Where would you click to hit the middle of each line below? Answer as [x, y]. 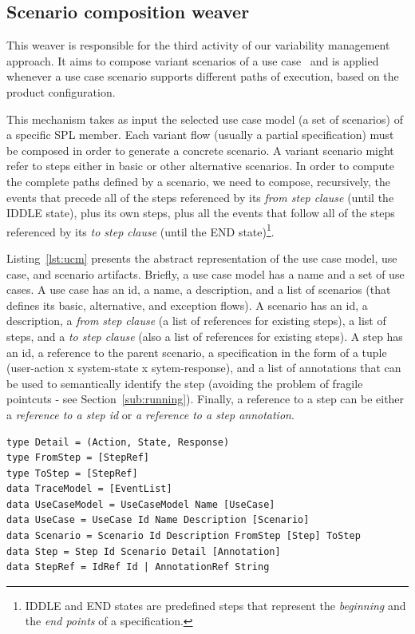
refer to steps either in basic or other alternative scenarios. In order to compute [201, 166]
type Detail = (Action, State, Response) [118, 442]
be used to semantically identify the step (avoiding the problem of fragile [185, 383]
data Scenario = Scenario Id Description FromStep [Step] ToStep [184, 536]
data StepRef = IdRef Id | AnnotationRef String [138, 567]
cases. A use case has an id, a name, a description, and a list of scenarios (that [199, 289]
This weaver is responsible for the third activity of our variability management [198, 45]
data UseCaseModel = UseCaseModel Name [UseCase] [141, 504]
